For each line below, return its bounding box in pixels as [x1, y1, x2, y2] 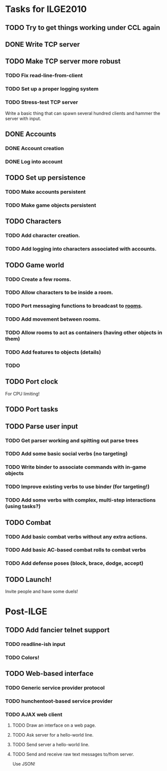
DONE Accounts [5, 129, 56, 138]
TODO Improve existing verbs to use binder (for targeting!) [5, 483, 150, 490]
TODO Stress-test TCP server [5, 99, 78, 106]
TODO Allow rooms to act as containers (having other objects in [5, 329, 163, 336]
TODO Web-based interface [5, 669, 94, 678]
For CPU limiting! [5, 390, 40, 396]
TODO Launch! [5, 575, 52, 584]
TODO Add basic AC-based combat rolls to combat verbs [5, 546, 146, 553]
